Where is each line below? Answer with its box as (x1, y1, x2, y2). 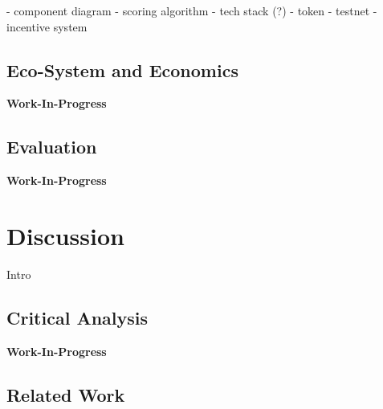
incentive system (6, 18, 88, 35)
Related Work (6, 382, 125, 407)
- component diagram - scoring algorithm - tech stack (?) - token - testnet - (6, 2, 377, 18)
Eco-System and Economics (6, 57, 238, 82)
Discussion (6, 219, 124, 252)
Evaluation (6, 134, 97, 159)
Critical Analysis (6, 305, 149, 329)
